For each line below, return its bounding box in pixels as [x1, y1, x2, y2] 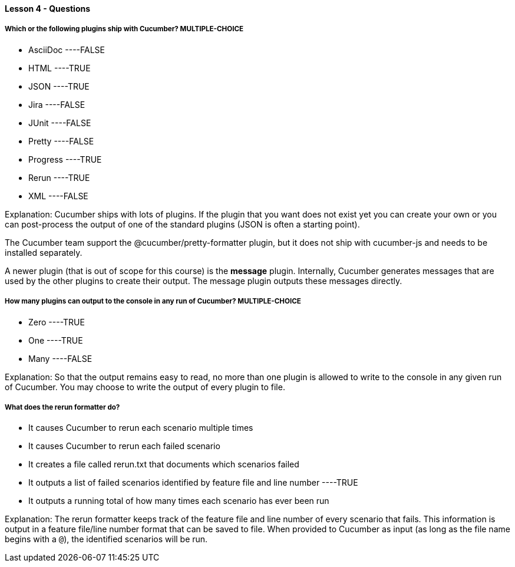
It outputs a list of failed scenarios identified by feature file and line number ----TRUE [28, 477, 358, 488]
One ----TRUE [28, 335, 83, 345]
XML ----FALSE [28, 190, 88, 201]
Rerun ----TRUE [28, 172, 90, 183]
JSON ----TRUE [28, 81, 90, 91]
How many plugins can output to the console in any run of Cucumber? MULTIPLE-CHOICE [5, 297, 301, 306]
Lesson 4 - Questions [5, 4, 91, 14]
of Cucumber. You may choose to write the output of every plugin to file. [5, 381, 285, 392]
